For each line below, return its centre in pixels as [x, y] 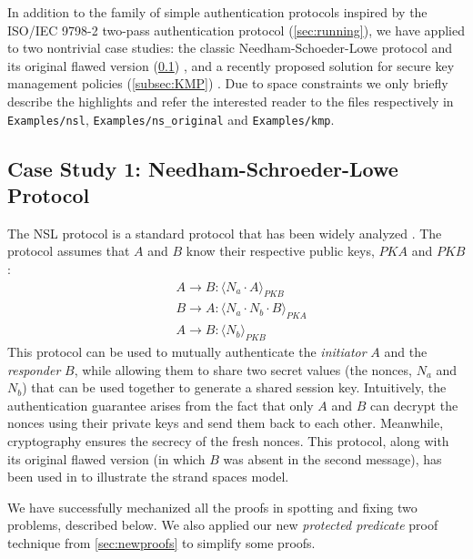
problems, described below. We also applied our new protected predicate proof [223, 525]
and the [406, 352]
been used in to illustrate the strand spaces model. [148, 477]
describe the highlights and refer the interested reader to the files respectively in [231, 101]
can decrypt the [414, 405]
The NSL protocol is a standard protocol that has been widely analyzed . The [225, 233]
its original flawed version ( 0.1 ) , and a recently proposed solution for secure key [231, 65]
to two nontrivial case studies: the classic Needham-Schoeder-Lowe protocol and [230, 48]
